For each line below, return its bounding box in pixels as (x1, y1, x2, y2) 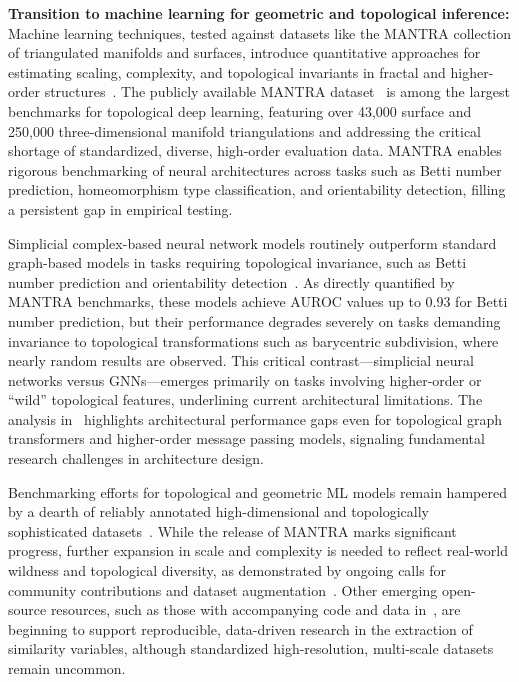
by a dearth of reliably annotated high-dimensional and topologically (8, 501, 430, 522)
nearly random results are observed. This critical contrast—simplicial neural (8, 350, 474, 371)
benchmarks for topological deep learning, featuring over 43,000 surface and (8, 100, 472, 121)
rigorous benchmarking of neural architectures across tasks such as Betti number (8, 159, 502, 180)
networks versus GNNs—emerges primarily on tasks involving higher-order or (8, 369, 482, 390)
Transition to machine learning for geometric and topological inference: (8, 3, 510, 23)
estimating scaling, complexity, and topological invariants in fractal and (8, 61, 446, 82)
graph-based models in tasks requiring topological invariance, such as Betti (8, 252, 467, 273)
